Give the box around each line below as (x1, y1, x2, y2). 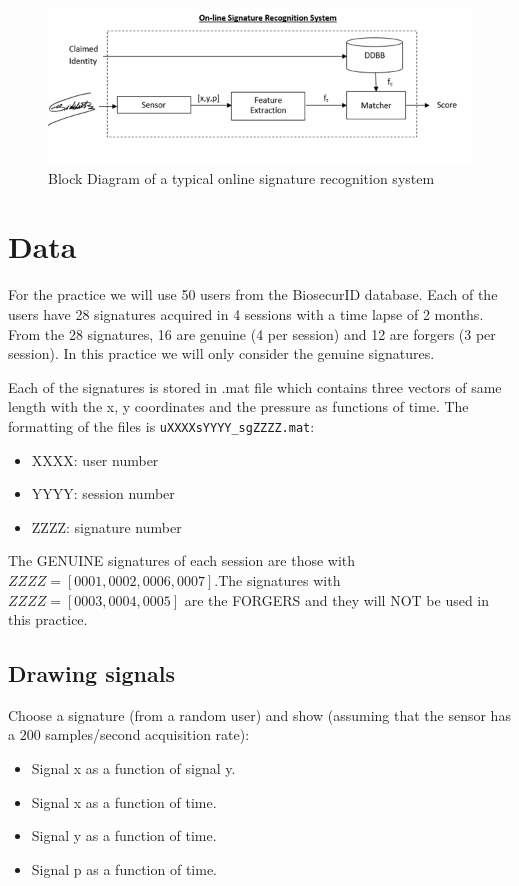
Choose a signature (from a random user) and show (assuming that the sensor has (8, 704, 511, 725)
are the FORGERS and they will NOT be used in (184, 589, 490, 610)
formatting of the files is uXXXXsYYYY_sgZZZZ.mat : (8, 415, 315, 436)
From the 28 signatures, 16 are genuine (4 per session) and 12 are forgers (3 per (8, 323, 496, 344)
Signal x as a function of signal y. (31, 758, 236, 779)
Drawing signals (8, 658, 175, 689)
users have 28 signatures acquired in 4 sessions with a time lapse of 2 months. (8, 303, 484, 324)
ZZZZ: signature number (31, 516, 182, 537)
